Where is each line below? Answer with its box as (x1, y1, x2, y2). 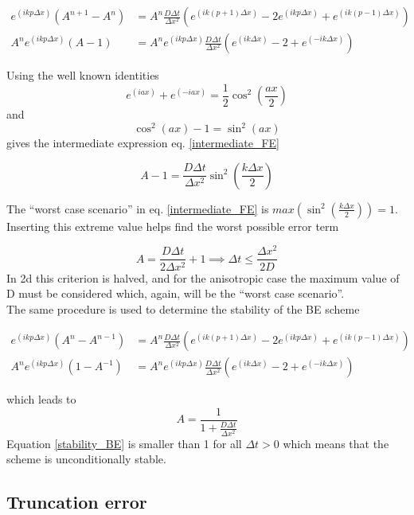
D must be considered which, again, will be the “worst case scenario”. (6, 285, 345, 302)
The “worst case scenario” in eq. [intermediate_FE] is (6, 200, 269, 217)
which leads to (6, 391, 76, 408)
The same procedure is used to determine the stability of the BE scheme (6, 300, 360, 317)
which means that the (283, 435, 389, 451)
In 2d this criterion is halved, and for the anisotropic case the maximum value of (6, 269, 400, 286)
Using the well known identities (6, 67, 159, 84)
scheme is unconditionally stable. (6, 451, 166, 467)
